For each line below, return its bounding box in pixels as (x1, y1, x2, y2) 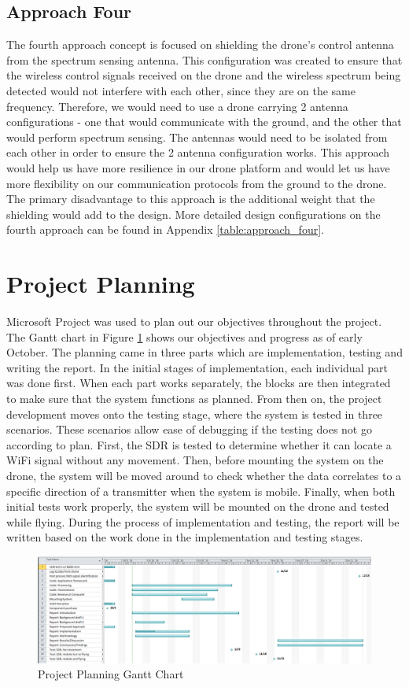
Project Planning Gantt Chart (38, 666, 184, 682)
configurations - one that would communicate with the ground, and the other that (6, 113, 402, 130)
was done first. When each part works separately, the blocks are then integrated (6, 375, 391, 391)
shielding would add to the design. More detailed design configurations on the (6, 205, 381, 222)
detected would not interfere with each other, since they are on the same (6, 82, 356, 98)
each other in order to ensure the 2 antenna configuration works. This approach (6, 144, 390, 161)
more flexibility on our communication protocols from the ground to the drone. (6, 175, 387, 191)
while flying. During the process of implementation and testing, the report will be (6, 513, 400, 530)
